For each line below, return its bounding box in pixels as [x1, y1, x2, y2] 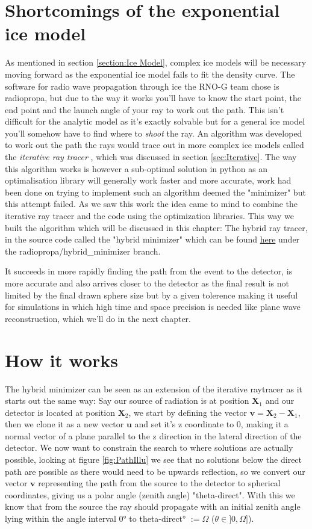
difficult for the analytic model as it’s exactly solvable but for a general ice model [5, 115, 305, 128]
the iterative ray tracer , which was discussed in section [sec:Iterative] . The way [5, 150, 297, 163]
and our [265, 394, 295, 407]
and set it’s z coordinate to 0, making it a [134, 418, 289, 430]
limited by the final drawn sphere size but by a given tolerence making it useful [5, 288, 298, 301]
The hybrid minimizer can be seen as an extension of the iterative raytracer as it [5, 382, 303, 395]
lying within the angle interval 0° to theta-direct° [5, 512, 186, 525]
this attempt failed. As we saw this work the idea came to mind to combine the [5, 197, 298, 210]
